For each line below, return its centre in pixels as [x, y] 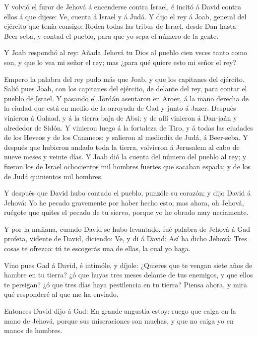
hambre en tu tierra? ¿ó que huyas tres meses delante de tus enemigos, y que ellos [128, 275]
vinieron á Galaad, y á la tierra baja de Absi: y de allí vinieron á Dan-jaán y [121, 117]
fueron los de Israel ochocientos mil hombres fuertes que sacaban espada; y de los [127, 166]
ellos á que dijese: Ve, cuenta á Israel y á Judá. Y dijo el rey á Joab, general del [125, 16]
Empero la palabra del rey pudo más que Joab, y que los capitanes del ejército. [124, 79]
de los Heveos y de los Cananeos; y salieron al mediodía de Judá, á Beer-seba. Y [126, 137]
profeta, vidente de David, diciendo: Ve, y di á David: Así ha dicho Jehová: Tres [126, 238]
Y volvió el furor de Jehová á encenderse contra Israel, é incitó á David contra [123, 6]
